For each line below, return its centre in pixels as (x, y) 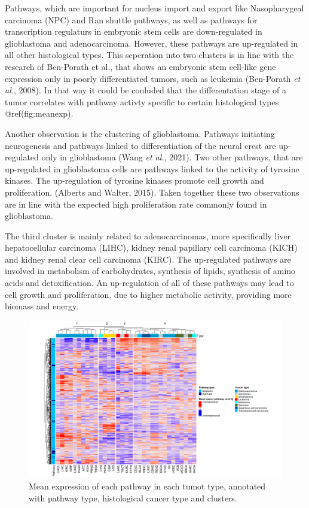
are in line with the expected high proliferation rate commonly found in (136, 204)
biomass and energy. (42, 306)
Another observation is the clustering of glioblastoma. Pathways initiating (140, 133)
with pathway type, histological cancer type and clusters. (133, 498)
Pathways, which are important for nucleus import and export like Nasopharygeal (154, 8)
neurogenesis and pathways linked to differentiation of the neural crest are (140, 145)
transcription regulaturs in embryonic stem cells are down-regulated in (134, 31)
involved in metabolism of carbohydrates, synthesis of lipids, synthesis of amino (150, 271)
